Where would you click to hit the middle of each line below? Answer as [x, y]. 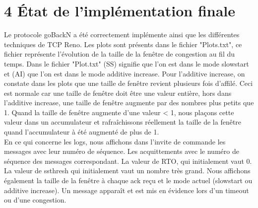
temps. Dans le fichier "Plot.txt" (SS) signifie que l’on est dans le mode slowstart [127, 63]
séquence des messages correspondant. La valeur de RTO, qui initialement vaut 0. [128, 161]
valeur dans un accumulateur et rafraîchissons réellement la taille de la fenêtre [123, 122]
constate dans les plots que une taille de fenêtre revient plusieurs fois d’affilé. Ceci [129, 83]
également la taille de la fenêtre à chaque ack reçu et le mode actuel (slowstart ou [128, 180]
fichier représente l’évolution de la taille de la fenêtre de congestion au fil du [120, 54]
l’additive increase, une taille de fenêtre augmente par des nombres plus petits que [129, 103]
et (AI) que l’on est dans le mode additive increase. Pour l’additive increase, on [125, 73]
